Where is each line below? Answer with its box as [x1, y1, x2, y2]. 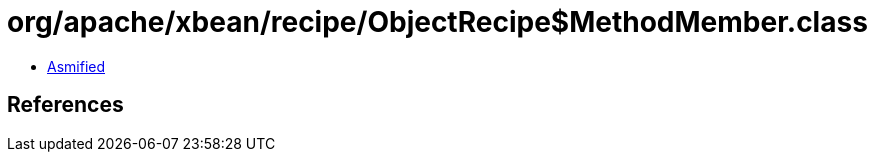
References [7, 92, 124, 118]
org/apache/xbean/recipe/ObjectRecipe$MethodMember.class [7, 5, 868, 39]
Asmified [47, 57, 106, 75]
